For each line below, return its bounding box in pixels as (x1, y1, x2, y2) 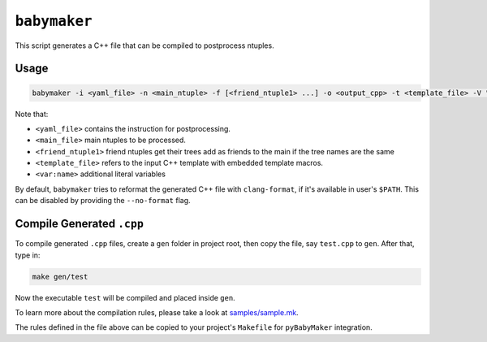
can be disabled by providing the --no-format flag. (15, 196, 191, 206)
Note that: (15, 109, 49, 119)
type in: (15, 250, 41, 260)
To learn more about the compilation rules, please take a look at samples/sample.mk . (15, 307, 300, 317)
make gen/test (32, 272, 88, 281)
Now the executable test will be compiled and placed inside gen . (15, 292, 235, 302)
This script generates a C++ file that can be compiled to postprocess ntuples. (15, 41, 275, 50)
